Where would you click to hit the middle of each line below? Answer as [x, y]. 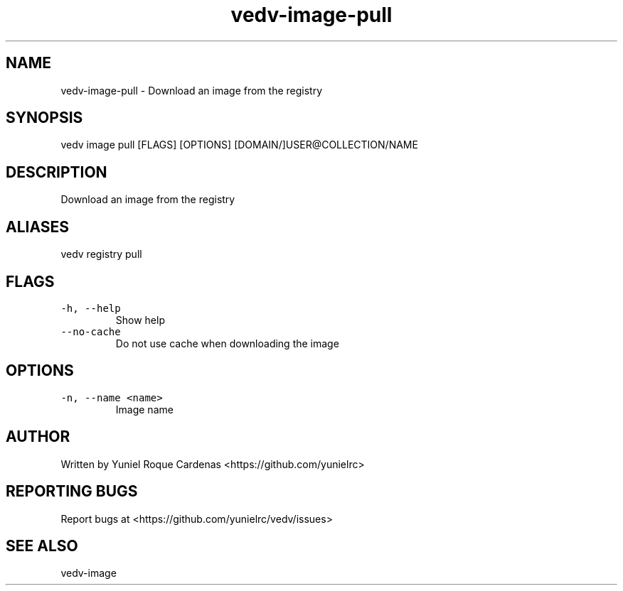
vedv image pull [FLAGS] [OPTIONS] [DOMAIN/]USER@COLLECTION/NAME [239, 145]
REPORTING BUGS [72, 492]
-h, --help [91, 308]
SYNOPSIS [44, 118]
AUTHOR [38, 437]
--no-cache [91, 331]
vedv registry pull [101, 254]
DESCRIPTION [57, 172]
